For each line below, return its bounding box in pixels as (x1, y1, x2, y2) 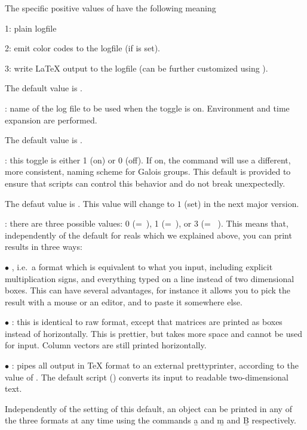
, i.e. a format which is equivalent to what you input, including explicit (11, 260, 273, 273)
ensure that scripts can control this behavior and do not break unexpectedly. (5, 177, 285, 189)
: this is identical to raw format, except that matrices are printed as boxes (11, 315, 283, 328)
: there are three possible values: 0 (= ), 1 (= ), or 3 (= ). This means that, (5, 217, 288, 230)
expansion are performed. (5, 113, 97, 126)
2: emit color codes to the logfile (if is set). (5, 42, 161, 54)
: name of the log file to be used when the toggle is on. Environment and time (5, 101, 290, 114)
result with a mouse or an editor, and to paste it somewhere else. (5, 295, 242, 308)
